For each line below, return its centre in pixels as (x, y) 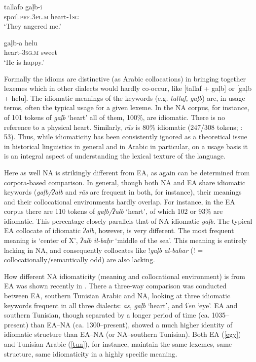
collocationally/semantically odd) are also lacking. (80, 260)
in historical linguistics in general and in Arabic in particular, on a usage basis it (126, 146)
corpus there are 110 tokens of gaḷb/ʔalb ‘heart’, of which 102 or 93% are (113, 211)
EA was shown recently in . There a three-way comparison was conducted (115, 286)
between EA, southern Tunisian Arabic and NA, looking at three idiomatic (117, 296)
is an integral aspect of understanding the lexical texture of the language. (115, 156)
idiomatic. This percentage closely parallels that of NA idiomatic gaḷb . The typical (128, 221)
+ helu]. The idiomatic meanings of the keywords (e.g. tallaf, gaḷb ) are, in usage (125, 98)
